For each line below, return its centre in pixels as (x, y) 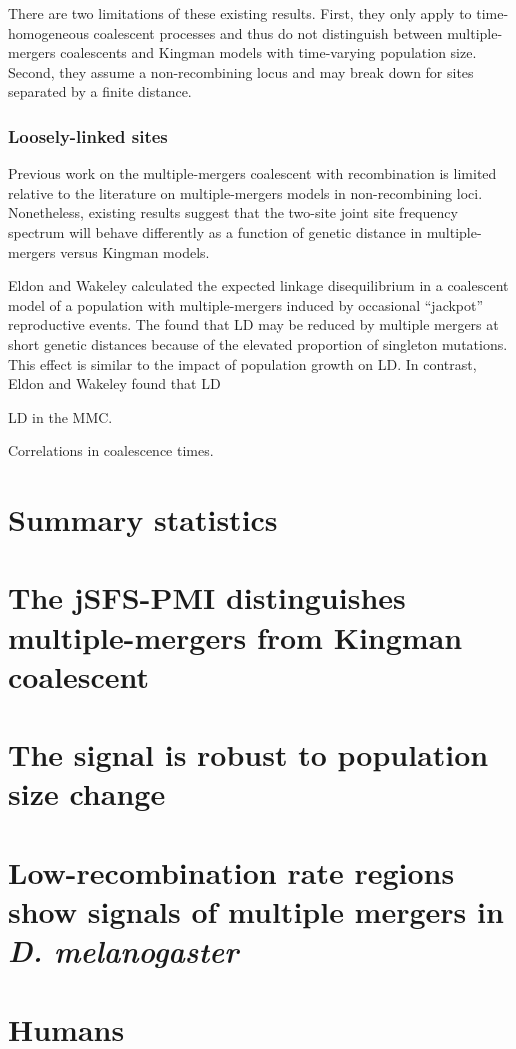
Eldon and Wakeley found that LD (114, 383)
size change (87, 793)
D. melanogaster (123, 951)
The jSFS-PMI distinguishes (207, 597)
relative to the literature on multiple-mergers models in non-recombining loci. (245, 192)
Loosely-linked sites (88, 135)
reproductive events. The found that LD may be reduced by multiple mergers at (253, 324)
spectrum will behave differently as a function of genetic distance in (215, 231)
